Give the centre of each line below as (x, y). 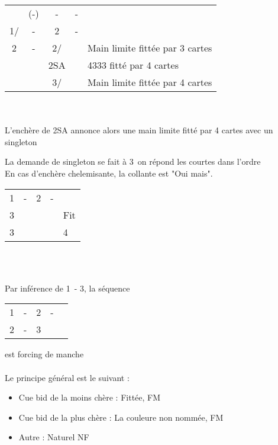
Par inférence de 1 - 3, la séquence (67, 288)
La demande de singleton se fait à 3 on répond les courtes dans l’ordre (133, 161)
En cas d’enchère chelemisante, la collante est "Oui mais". (109, 173)
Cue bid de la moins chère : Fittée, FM (90, 397)
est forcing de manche (44, 354)
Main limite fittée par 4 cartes (150, 82)
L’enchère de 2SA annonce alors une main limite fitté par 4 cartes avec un (139, 130)
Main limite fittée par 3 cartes (150, 48)
